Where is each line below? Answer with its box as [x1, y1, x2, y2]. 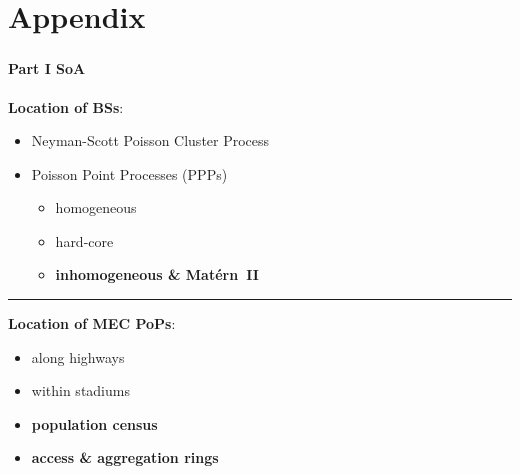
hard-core [55, 230, 114, 251]
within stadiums [31, 380, 130, 401]
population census [31, 413, 158, 434]
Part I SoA [8, 58, 86, 79]
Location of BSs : [8, 96, 124, 117]
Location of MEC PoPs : [8, 313, 176, 334]
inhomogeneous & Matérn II [55, 264, 259, 285]
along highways [31, 346, 125, 367]
